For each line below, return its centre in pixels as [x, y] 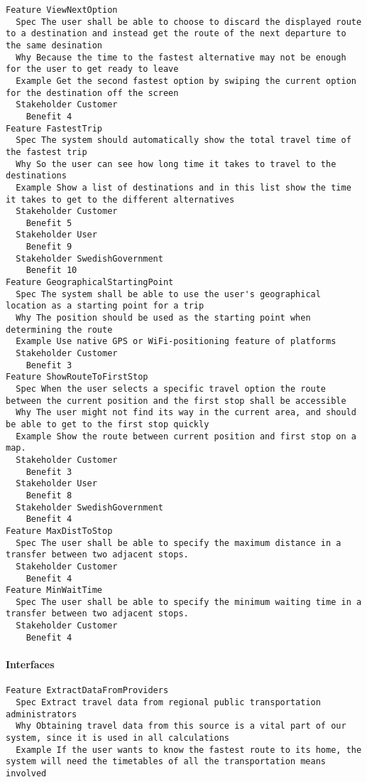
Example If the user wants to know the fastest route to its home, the [189, 750]
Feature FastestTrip [54, 128]
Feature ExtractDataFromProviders [87, 691]
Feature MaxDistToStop [59, 531]
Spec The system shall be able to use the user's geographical [168, 294]
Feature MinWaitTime [54, 590]
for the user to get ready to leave [92, 69]
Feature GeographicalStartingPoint [90, 283]
